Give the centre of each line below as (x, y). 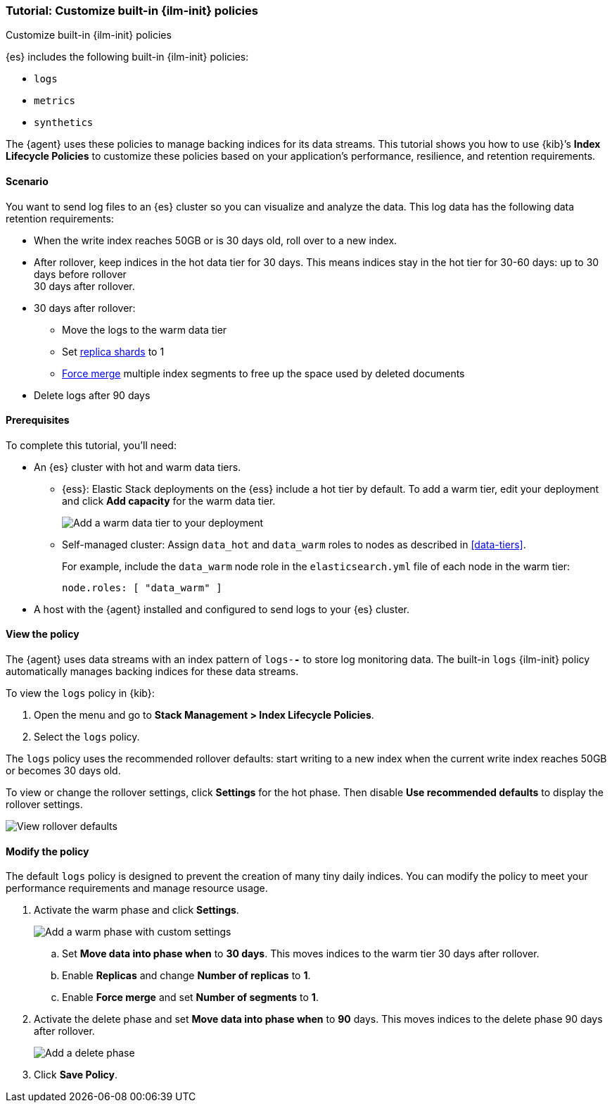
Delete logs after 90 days (92, 395)
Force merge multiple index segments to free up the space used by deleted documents (263, 373)
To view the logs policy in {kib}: (80, 693)
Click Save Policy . (76, 1075)
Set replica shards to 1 (113, 351)
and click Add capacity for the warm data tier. (169, 501)
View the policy (43, 634)
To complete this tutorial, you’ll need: (91, 445)
